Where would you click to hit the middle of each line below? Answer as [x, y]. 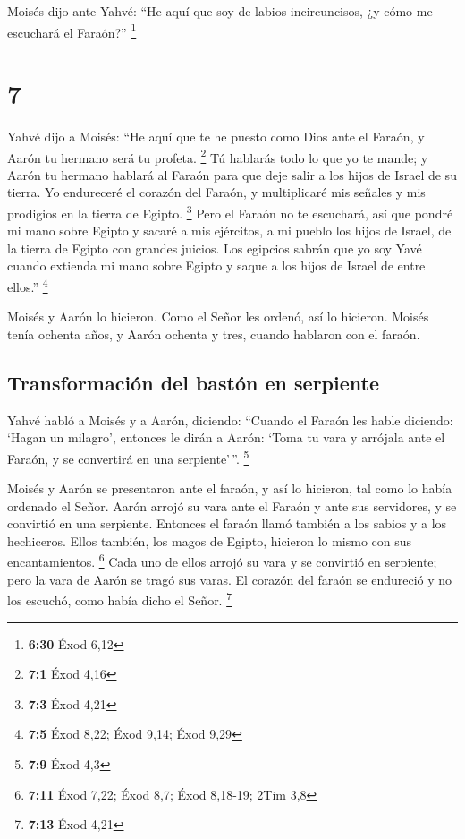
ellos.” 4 [28, 285]
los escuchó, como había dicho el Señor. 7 [120, 599]
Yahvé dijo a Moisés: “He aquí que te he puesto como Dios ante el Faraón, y [216, 136]
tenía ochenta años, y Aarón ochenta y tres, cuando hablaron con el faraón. [214, 334]
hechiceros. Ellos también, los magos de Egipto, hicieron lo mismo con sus [210, 540]
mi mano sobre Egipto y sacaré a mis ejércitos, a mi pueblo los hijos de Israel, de [229, 231]
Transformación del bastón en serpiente [193, 382]
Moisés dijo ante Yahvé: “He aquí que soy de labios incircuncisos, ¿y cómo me [220, 11]
